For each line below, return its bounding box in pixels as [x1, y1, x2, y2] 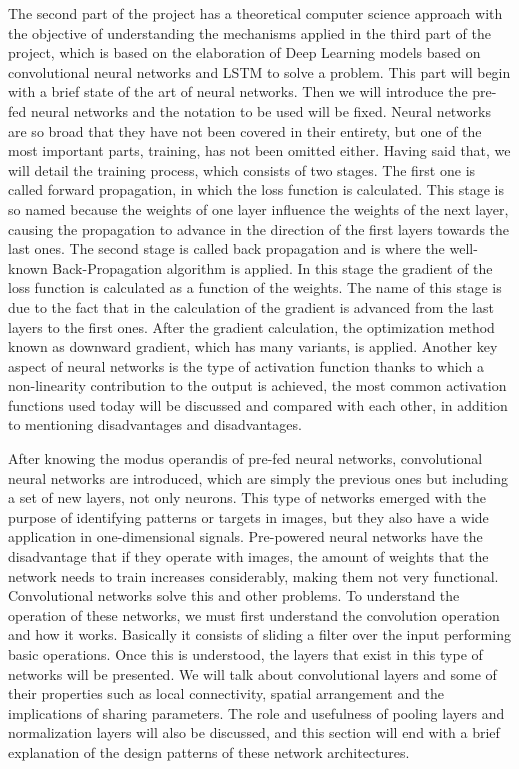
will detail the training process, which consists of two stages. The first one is [8, 159, 476, 180]
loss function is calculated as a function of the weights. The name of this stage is [8, 277, 502, 298]
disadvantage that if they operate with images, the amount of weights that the [8, 546, 489, 567]
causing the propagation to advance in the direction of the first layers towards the [8, 218, 510, 239]
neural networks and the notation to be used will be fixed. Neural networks [30, 100, 492, 121]
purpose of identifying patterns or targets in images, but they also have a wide [8, 506, 489, 527]
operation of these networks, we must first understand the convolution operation [8, 604, 500, 625]
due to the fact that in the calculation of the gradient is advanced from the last [8, 296, 494, 317]
